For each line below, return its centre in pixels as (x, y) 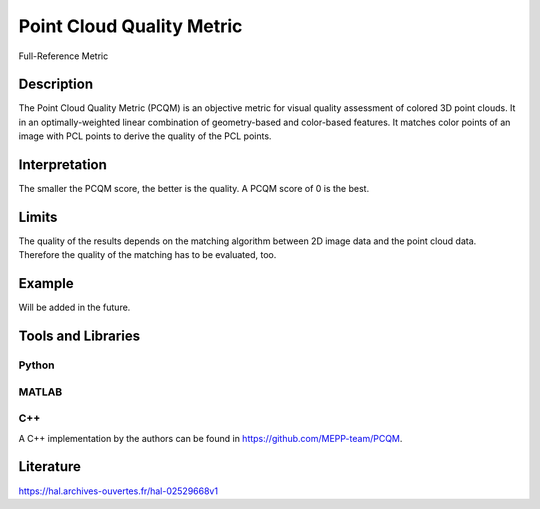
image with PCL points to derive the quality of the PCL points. (145, 136)
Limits (38, 216)
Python (36, 365)
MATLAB (40, 392)
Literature (50, 466)
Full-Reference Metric (63, 56)
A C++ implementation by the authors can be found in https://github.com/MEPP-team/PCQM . (210, 438)
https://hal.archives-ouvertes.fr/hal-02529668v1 (118, 491)
